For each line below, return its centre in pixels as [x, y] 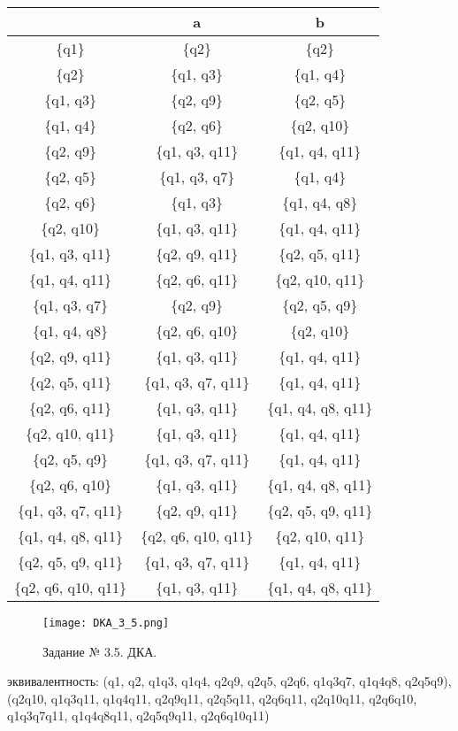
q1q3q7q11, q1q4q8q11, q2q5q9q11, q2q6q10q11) [138, 716]
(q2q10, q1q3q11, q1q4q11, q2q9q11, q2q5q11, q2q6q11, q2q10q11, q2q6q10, [212, 698]
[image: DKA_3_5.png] [106, 623]
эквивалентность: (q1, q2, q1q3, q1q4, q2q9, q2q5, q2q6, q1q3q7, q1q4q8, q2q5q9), [229, 681]
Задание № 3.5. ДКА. [100, 651]
